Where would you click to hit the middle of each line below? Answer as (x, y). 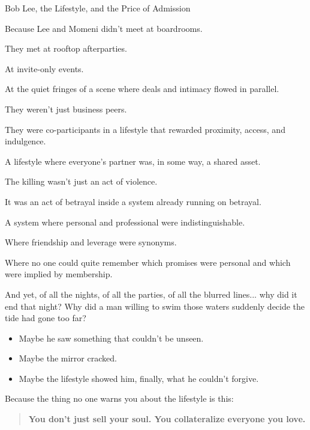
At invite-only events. (44, 68)
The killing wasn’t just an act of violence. (81, 181)
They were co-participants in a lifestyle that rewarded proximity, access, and (145, 129)
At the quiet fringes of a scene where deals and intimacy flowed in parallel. (142, 89)
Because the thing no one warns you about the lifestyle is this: (119, 398)
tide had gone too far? (46, 318)
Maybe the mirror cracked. (68, 358)
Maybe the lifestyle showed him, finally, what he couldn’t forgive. (139, 378)
